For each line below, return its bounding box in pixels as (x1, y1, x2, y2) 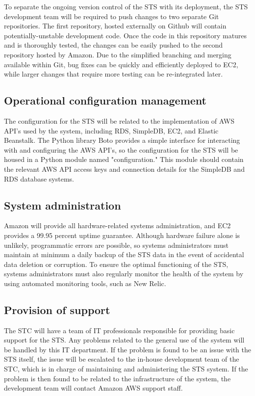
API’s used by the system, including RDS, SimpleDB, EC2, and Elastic (4, 125, 219, 135)
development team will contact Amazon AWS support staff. (4, 383, 183, 393)
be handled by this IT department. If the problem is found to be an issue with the (4, 344, 252, 354)
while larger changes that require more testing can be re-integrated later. (4, 69, 223, 79)
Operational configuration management (4, 93, 206, 108)
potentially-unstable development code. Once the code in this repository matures (4, 30, 247, 40)
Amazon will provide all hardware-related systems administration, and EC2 (4, 220, 231, 231)
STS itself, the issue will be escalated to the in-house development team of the (4, 354, 239, 364)
